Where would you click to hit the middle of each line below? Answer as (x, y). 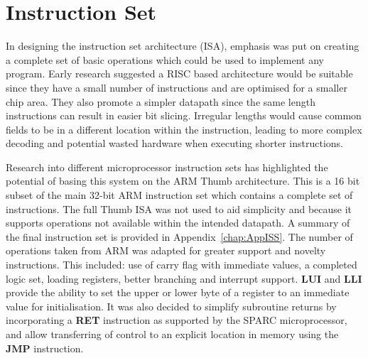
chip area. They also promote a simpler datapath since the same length (161, 101)
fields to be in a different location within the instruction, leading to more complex (184, 129)
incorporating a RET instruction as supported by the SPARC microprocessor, (177, 320)
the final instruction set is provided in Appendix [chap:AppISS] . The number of (179, 236)
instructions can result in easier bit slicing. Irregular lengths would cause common (184, 115)
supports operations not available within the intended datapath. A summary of (178, 223)
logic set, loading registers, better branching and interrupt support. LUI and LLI (184, 278)
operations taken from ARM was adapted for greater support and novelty (166, 250)
